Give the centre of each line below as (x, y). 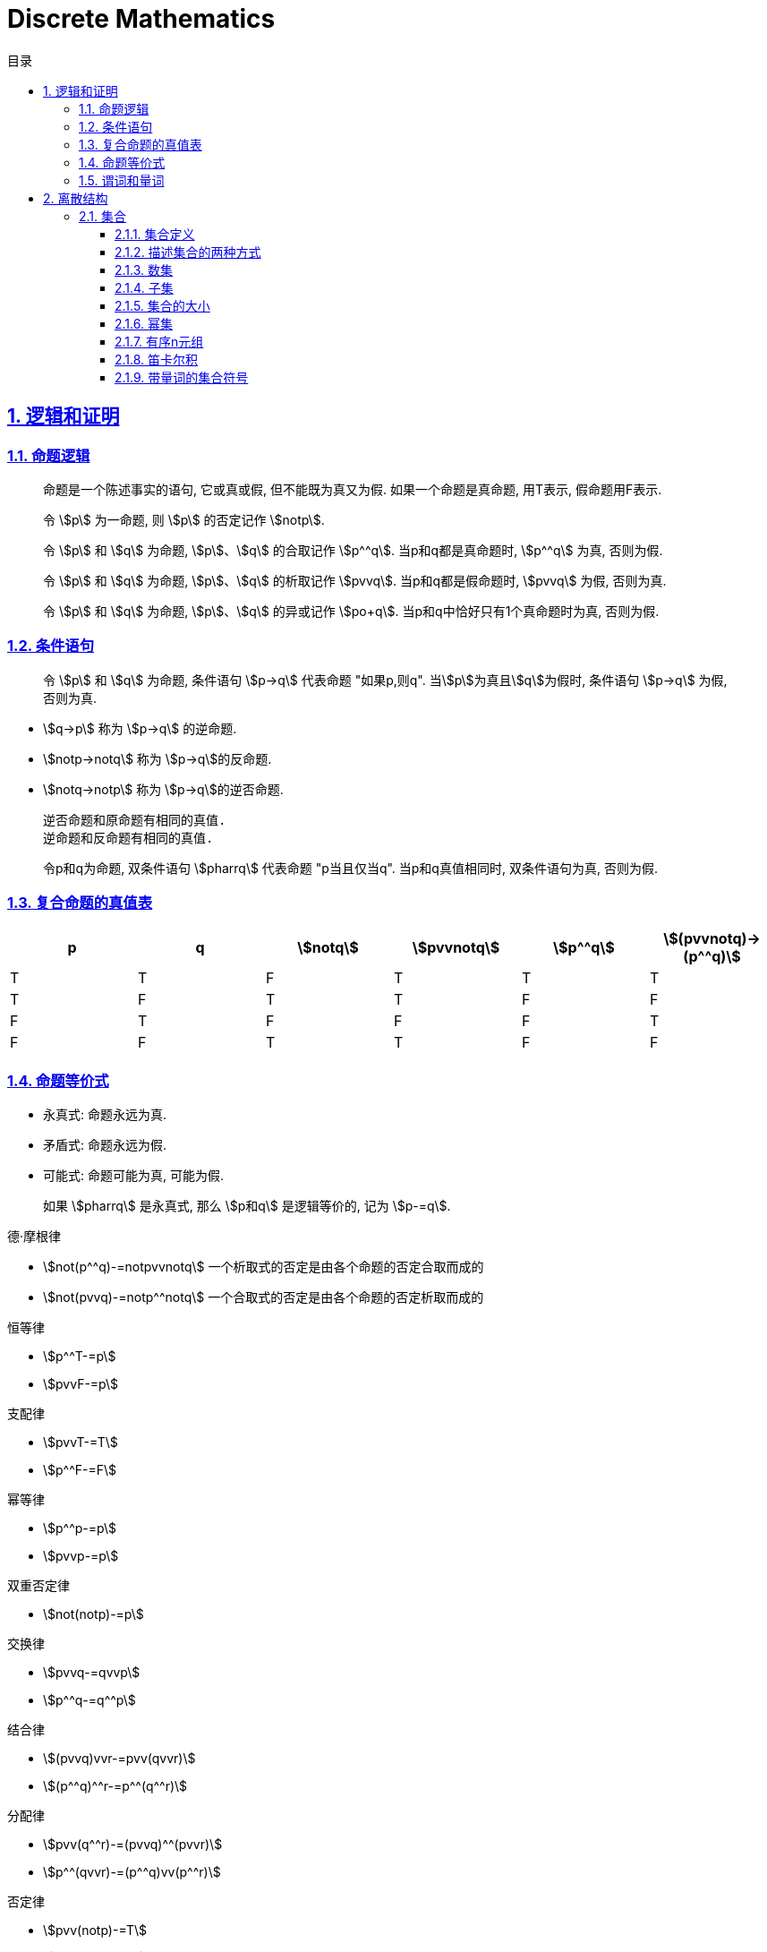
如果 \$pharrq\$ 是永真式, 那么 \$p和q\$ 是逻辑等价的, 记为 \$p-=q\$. (247, 1206)
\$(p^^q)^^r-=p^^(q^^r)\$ (115, 1786)
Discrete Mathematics (141, 19)
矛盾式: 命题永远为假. (105, 1145)
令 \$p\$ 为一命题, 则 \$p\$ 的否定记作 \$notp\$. (184, 519)
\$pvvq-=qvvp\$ (92, 1673)
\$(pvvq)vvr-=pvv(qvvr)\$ (119, 1759)
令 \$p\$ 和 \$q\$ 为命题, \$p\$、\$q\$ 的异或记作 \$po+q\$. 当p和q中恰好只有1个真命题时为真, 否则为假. (351, 611)
